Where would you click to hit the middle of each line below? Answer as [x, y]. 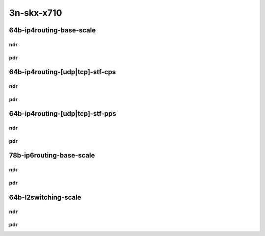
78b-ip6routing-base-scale [52, 155]
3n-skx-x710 [36, 13]
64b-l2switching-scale [45, 197]
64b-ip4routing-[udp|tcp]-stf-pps [63, 114]
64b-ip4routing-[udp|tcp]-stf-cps [63, 72]
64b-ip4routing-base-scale [53, 30]
